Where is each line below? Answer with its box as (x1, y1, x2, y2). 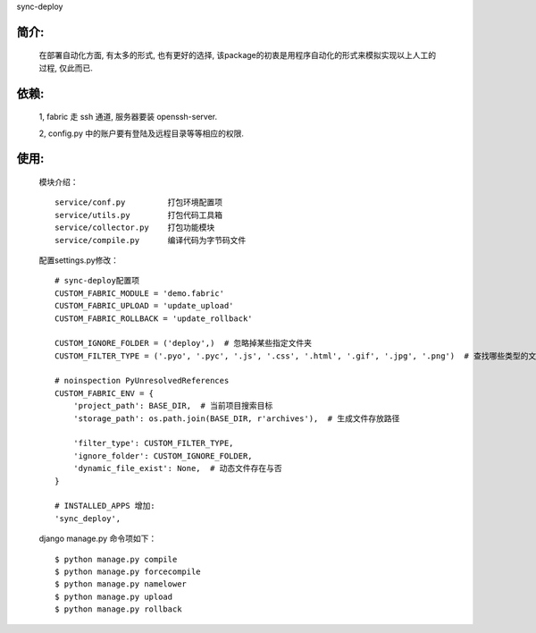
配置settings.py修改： (38, 255, 120, 266)
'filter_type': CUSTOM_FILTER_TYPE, (72, 438, 234, 449)
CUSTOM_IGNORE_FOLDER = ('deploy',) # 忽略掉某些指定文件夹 (54, 338, 313, 349)
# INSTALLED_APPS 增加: (54, 501, 155, 511)
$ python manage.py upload (54, 591, 173, 602)
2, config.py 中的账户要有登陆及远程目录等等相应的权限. (38, 128, 245, 139)
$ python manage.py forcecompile (54, 566, 201, 577)
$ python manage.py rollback (54, 604, 182, 614)
